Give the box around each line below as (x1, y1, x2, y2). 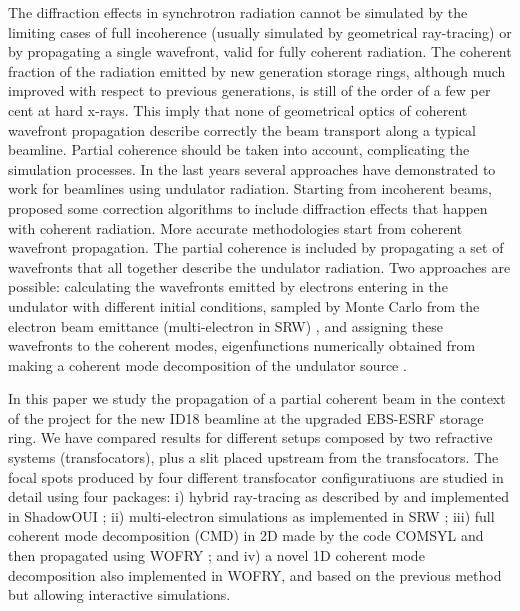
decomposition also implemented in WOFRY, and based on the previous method (8, 564, 502, 585)
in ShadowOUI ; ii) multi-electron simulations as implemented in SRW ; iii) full (8, 505, 495, 526)
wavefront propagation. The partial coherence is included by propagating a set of (8, 237, 504, 258)
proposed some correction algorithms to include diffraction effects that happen (8, 197, 488, 218)
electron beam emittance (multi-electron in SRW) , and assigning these (8, 315, 443, 336)
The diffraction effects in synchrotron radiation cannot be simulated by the (8, 2, 468, 22)
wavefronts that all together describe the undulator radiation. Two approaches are (8, 256, 511, 277)
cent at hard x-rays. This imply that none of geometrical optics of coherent (8, 99, 468, 120)
